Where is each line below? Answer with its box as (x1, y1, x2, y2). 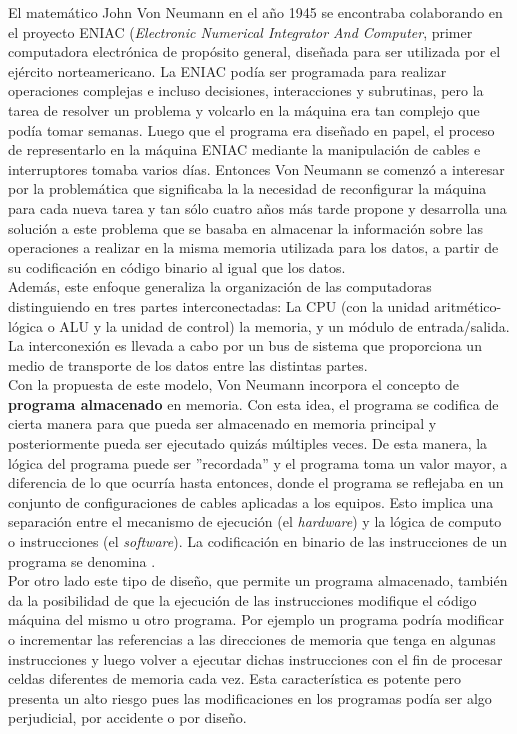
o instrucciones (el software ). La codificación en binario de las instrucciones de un (8, 531, 508, 552)
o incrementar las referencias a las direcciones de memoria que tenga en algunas (8, 629, 496, 649)
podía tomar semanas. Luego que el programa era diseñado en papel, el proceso (8, 119, 495, 140)
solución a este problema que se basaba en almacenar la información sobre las (8, 217, 484, 238)
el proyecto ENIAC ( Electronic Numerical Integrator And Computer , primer (8, 21, 473, 42)
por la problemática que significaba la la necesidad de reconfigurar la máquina (8, 178, 487, 199)
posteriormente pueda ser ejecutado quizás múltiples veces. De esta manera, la (8, 433, 488, 454)
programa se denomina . (8, 550, 156, 571)
